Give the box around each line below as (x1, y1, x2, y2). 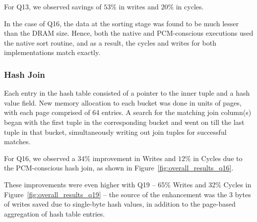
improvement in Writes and (92, 153, 176, 163)
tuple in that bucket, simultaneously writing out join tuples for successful (4, 126, 227, 137)
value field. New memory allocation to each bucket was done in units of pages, (4, 97, 242, 108)
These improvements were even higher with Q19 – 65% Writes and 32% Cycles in (4, 179, 252, 189)
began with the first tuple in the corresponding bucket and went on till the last (4, 116, 245, 127)
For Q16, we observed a (4, 153, 75, 163)
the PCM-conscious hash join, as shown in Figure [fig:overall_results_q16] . (4, 163, 234, 173)
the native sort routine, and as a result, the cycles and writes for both (4, 37, 216, 48)
